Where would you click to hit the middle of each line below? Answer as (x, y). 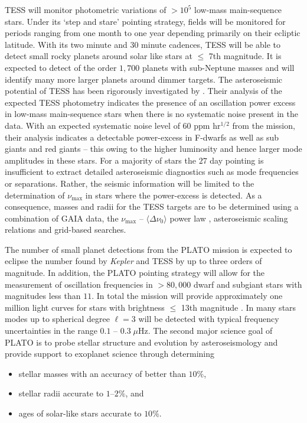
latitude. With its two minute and (66, 44)
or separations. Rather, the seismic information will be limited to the (130, 183)
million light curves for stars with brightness (85, 307)
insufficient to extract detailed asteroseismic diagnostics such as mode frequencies (152, 172)
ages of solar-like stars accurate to (80, 413)
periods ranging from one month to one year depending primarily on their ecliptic (153, 33)
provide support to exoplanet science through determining (110, 354)
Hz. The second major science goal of (205, 331)
